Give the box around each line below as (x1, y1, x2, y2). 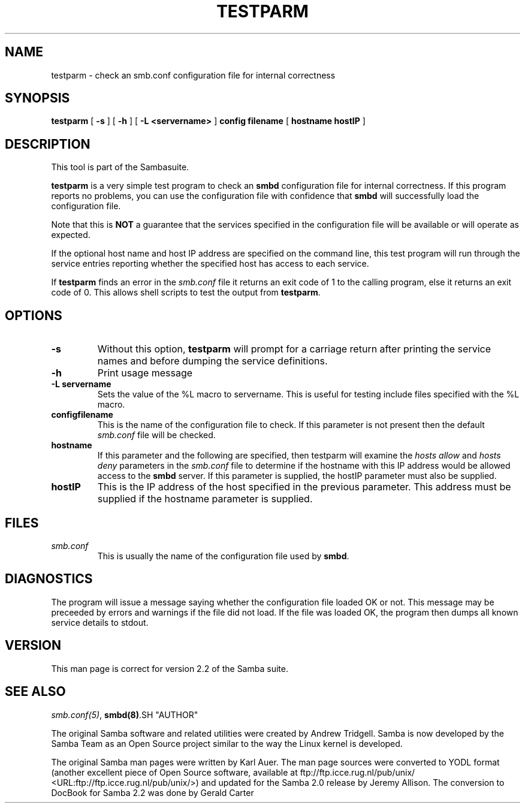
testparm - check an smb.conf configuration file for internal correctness (51, 70, 336, 80)
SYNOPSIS (5, 91, 70, 106)
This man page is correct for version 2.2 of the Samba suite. (51, 663, 288, 674)
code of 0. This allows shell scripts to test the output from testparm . (51, 287, 321, 298)
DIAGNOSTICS (5, 571, 93, 587)
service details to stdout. (51, 617, 149, 628)
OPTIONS (5, 307, 62, 323)
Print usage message (97, 367, 193, 379)
